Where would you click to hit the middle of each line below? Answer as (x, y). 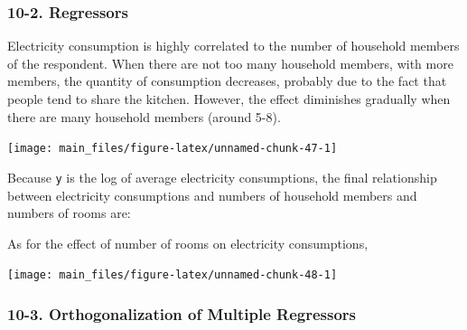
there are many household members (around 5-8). (144, 116)
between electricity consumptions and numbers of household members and (212, 195)
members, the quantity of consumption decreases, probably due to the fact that (227, 81)
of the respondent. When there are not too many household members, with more (230, 63)
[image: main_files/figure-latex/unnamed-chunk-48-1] (173, 275)
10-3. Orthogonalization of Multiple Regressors (182, 313)
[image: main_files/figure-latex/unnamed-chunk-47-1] (173, 149)
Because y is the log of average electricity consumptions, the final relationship (222, 177)
